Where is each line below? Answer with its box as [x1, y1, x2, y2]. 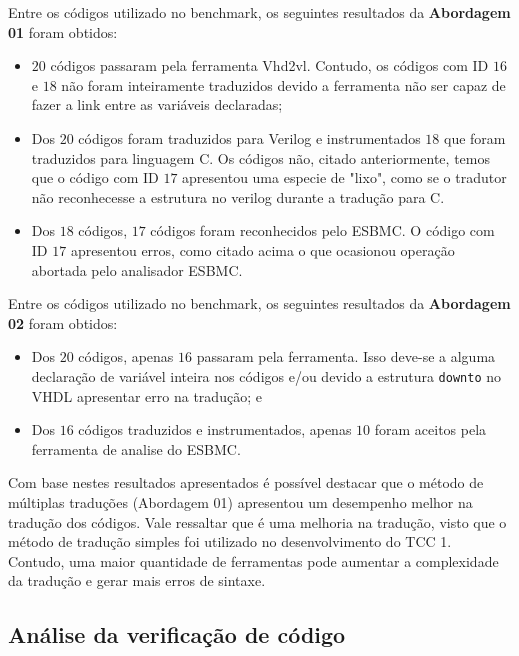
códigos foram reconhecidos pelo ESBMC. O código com [150, 220, 495, 241]
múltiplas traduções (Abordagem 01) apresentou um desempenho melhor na [8, 491, 473, 512]
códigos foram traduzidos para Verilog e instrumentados [78, 127, 421, 148]
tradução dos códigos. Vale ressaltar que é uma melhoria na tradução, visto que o [8, 511, 507, 532]
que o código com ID [31, 167, 159, 188]
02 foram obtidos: [8, 312, 118, 333]
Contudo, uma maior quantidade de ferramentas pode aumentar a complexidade [8, 550, 499, 571]
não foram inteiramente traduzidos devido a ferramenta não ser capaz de [61, 74, 506, 95]
